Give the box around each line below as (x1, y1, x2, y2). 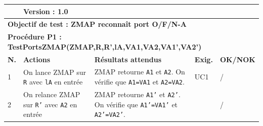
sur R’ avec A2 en (23, 99, 77, 109)
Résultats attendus (94, 54, 161, 64)
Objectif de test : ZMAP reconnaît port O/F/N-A (8, 19, 187, 29)
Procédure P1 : (8, 31, 62, 42)
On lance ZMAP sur (23, 66, 86, 77)
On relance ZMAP (23, 89, 80, 100)
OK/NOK (220, 54, 255, 64)
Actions (23, 54, 51, 64)
